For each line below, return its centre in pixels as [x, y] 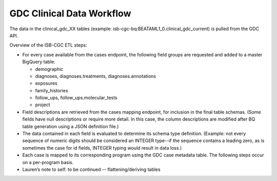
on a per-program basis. [48, 162]
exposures [46, 83]
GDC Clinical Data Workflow [70, 13]
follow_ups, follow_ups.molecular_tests [76, 98]
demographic [49, 69]
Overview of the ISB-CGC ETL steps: [48, 45]
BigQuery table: [39, 62]
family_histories [52, 90]
